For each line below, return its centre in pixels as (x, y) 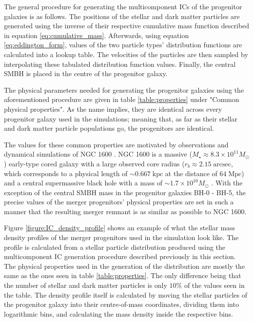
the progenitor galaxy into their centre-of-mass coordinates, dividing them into (121, 304)
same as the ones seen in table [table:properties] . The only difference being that (123, 275)
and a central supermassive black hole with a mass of (83, 183)
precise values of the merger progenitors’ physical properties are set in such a (119, 202)
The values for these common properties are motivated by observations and (116, 144)
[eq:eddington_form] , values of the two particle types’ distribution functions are (123, 45)
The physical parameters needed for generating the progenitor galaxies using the (124, 90)
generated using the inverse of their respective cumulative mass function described (127, 26)
